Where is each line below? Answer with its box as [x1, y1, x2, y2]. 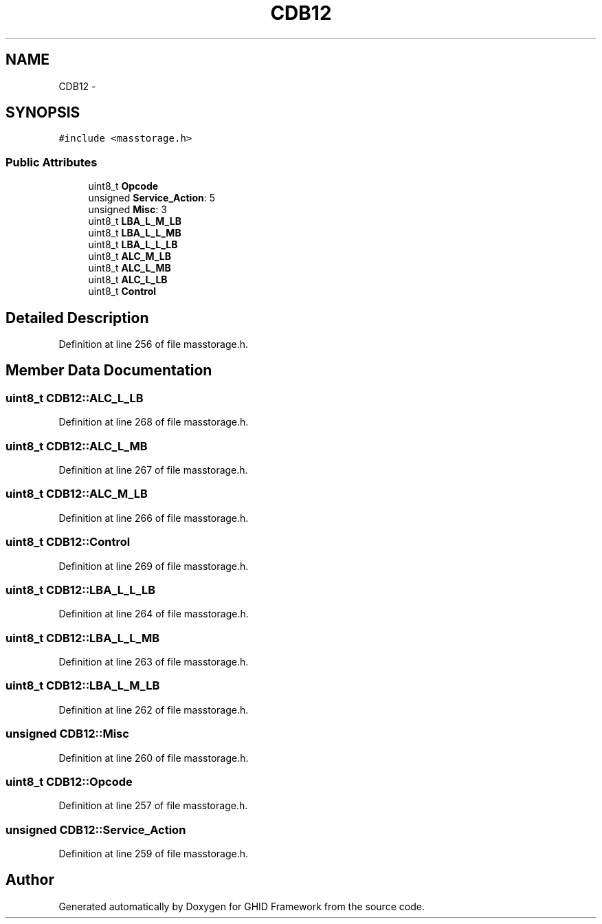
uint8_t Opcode [88, 180, 159, 192]
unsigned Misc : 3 [88, 203, 167, 216]
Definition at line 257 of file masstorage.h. [58, 800, 248, 812]
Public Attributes [5, 155, 98, 169]
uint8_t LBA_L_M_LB [88, 215, 181, 228]
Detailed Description [5, 309, 149, 327]
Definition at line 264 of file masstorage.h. [58, 608, 249, 620]
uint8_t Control [88, 285, 157, 298]
